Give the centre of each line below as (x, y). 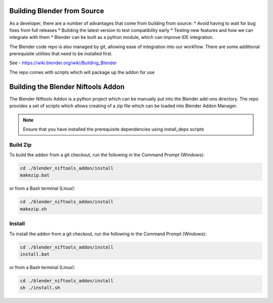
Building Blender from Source (57, 11)
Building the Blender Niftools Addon (67, 87)
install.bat (35, 254)
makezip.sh (33, 209)
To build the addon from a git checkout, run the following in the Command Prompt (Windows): (107, 155)
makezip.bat (35, 175)
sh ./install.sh (40, 288)
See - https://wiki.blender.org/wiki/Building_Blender (63, 63)
